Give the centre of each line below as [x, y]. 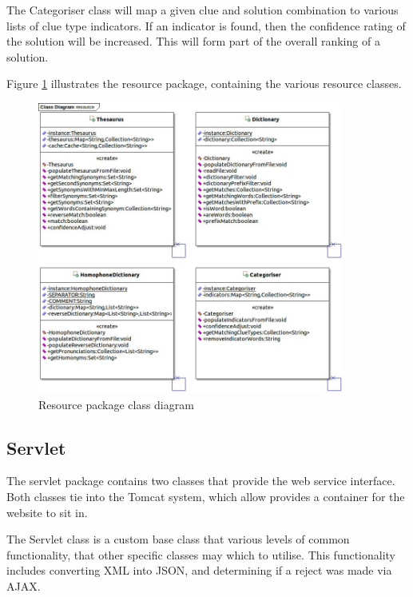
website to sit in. [47, 512]
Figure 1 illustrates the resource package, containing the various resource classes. [204, 84]
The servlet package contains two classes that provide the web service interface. [201, 481]
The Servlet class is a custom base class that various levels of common [178, 539]
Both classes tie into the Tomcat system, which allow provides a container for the [206, 497]
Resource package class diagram [116, 404]
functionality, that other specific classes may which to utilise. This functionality [201, 554]
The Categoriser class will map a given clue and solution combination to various [203, 10]
